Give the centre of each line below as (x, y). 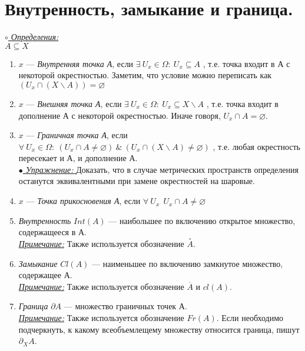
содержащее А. (45, 275)
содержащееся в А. (52, 232)
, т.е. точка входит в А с (246, 63)
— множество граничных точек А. (125, 306)
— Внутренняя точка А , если (80, 63)
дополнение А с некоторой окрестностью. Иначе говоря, (120, 115)
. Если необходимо (250, 318)
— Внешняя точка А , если (74, 103)
